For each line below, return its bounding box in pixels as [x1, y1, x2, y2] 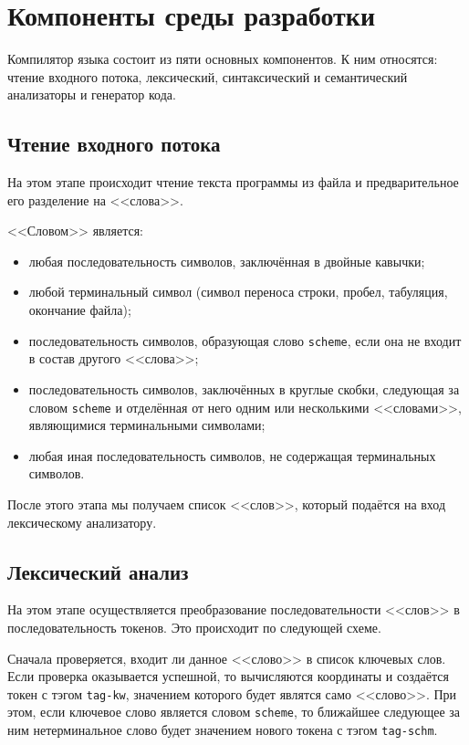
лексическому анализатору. [7, 512, 157, 531]
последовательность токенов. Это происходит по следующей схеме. [7, 617, 381, 636]
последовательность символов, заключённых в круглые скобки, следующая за [28, 379, 460, 398]
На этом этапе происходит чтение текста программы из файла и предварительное [7, 173, 459, 192]
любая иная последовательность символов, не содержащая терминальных [28, 446, 436, 465]
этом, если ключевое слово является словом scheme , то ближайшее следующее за [7, 702, 461, 721]
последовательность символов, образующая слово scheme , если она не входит [28, 331, 462, 350]
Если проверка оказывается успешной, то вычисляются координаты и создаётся [7, 666, 449, 686]
